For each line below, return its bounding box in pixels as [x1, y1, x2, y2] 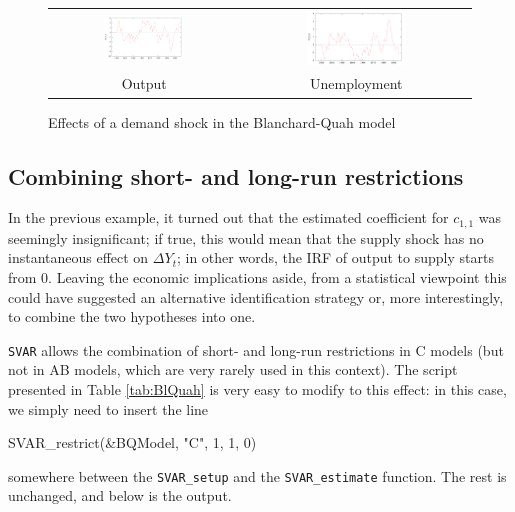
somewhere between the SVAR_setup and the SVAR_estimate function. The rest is [8, 465, 507, 486]
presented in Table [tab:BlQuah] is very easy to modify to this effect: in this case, [8, 379, 507, 399]
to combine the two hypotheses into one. [8, 306, 256, 327]
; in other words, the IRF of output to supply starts [176, 247, 494, 268]
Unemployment [309, 73, 403, 94]
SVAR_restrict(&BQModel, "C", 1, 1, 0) [8, 432, 257, 453]
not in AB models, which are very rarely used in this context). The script [8, 359, 458, 380]
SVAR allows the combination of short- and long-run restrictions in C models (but [8, 339, 504, 360]
